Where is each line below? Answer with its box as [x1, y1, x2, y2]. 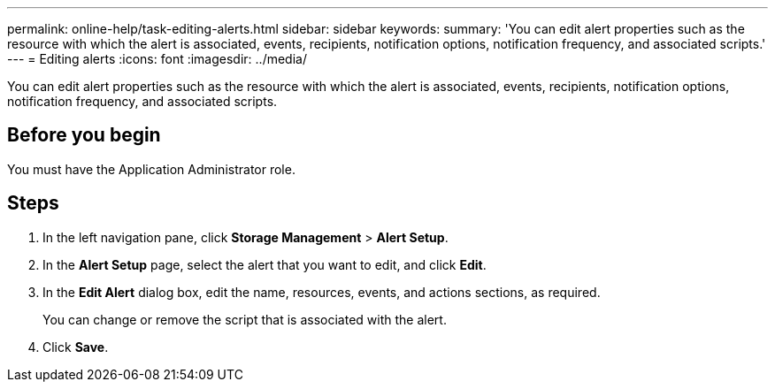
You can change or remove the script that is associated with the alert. [42, 311, 447, 327]
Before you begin [7, 124, 161, 147]
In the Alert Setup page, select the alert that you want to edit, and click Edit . [42, 256, 487, 272]
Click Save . [42, 339, 109, 355]
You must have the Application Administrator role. [7, 161, 295, 177]
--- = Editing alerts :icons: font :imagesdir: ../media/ [7, 51, 307, 66]
